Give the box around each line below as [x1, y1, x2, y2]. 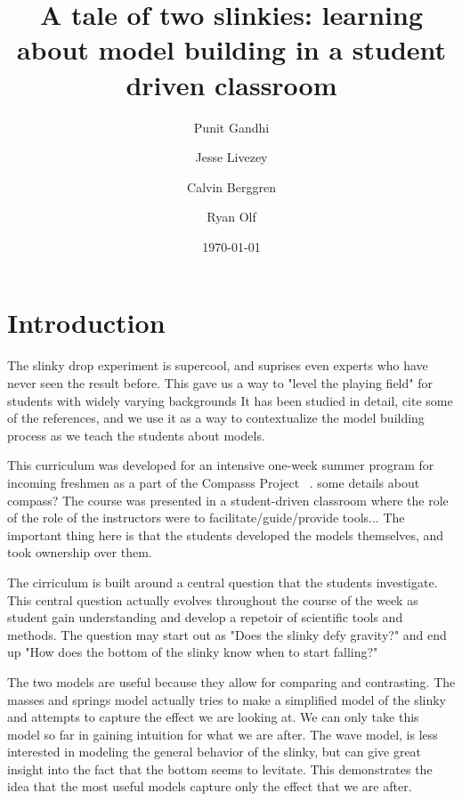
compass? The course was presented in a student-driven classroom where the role [7, 490, 449, 509]
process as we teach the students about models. [7, 425, 265, 444]
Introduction [7, 304, 166, 341]
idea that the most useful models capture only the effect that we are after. [7, 777, 412, 796]
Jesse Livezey [195, 148, 268, 166]
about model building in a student [16, 31, 447, 68]
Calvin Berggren [187, 177, 276, 196]
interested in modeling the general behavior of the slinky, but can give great [7, 742, 422, 761]
